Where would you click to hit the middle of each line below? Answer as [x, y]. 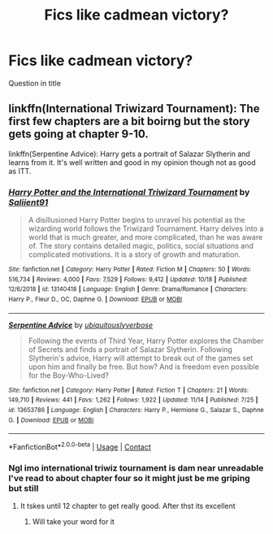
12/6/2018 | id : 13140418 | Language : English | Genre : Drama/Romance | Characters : [128, 289]
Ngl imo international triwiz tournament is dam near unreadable [136, 467]
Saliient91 [28, 202]
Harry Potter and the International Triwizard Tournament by [129, 192]
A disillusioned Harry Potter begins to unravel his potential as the [136, 220]
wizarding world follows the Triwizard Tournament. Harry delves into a [146, 228]
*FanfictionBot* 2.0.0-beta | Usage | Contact [80, 446]
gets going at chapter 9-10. [78, 135]
